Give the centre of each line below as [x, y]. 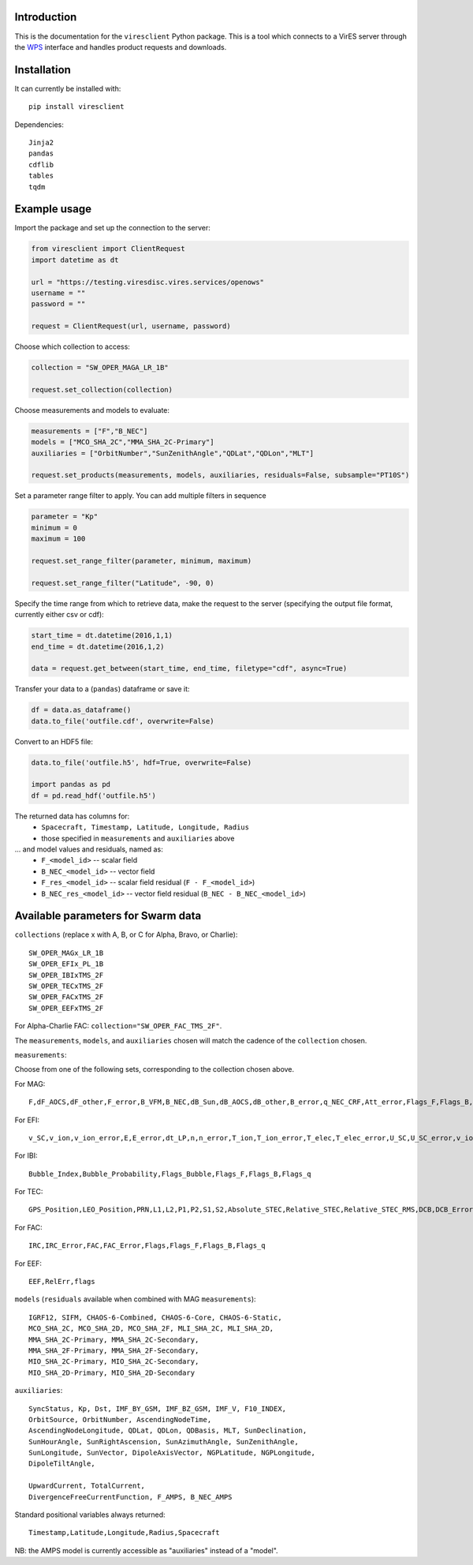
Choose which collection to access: [72, 346]
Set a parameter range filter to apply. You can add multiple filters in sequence [141, 496]
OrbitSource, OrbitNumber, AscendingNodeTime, [120, 1419]
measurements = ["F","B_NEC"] [89, 431]
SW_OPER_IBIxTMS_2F [66, 975]
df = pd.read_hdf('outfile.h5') [94, 796]
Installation [43, 70]
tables [41, 176]
